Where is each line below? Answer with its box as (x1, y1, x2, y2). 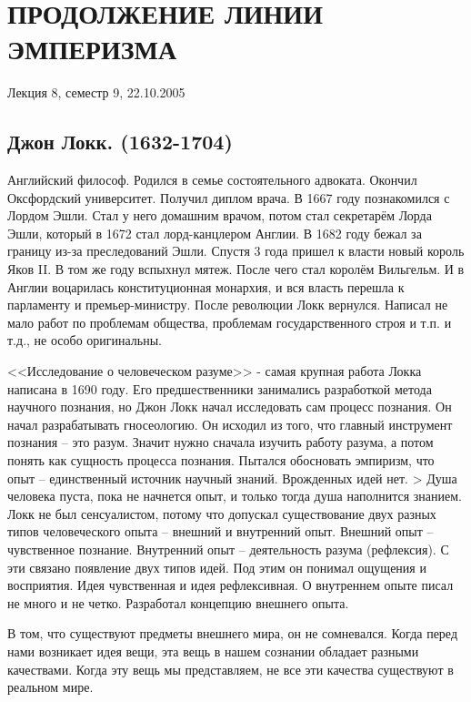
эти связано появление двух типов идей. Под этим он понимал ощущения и (7, 557, 426, 576)
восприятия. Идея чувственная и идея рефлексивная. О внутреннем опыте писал (7, 575, 454, 595)
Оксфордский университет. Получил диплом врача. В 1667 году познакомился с (7, 188, 450, 207)
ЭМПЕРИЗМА (7, 30, 177, 67)
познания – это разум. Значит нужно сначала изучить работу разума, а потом (7, 432, 434, 452)
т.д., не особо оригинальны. (7, 331, 163, 350)
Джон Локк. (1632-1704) (7, 127, 233, 156)
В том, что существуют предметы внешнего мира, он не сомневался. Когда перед (7, 624, 458, 643)
